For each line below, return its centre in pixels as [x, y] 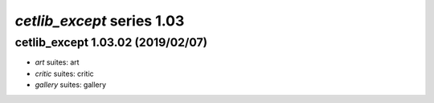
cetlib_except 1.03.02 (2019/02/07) [111, 42]
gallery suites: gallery [71, 85]
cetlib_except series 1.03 [100, 21]
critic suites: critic [64, 73]
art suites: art [57, 62]
